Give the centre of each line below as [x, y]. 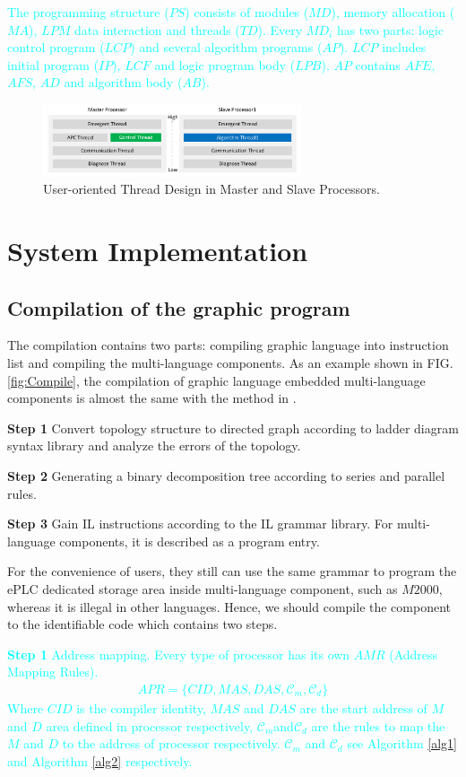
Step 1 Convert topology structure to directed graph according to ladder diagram [233, 428]
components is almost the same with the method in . [152, 398]
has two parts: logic [390, 29]
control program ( [56, 47]
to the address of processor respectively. [171, 743]
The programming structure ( [88, 12]
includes [404, 47]
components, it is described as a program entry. [190, 541]
